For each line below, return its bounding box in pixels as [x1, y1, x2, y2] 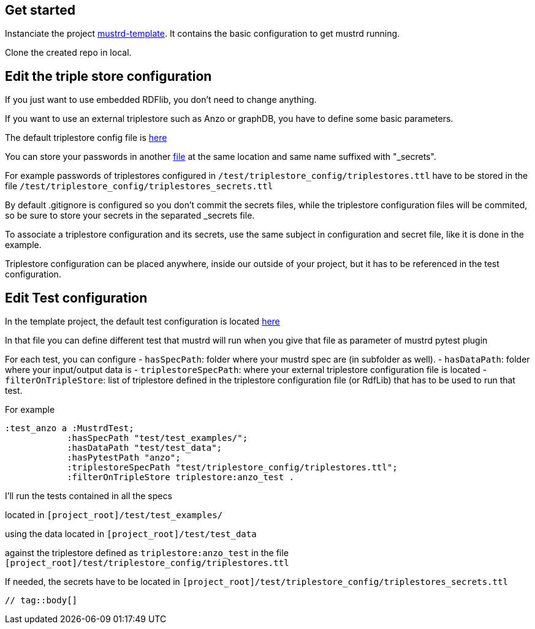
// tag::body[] [5, 595, 78, 606]
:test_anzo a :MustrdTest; [5, 423, 134, 434]
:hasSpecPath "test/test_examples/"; [67, 433, 248, 443]
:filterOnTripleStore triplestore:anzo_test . [67, 472, 295, 483]
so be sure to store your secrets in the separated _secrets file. [5, 210, 255, 221]
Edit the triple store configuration [5, 68, 212, 84]
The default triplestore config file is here [5, 132, 167, 143]
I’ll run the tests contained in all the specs [5, 491, 172, 502]
